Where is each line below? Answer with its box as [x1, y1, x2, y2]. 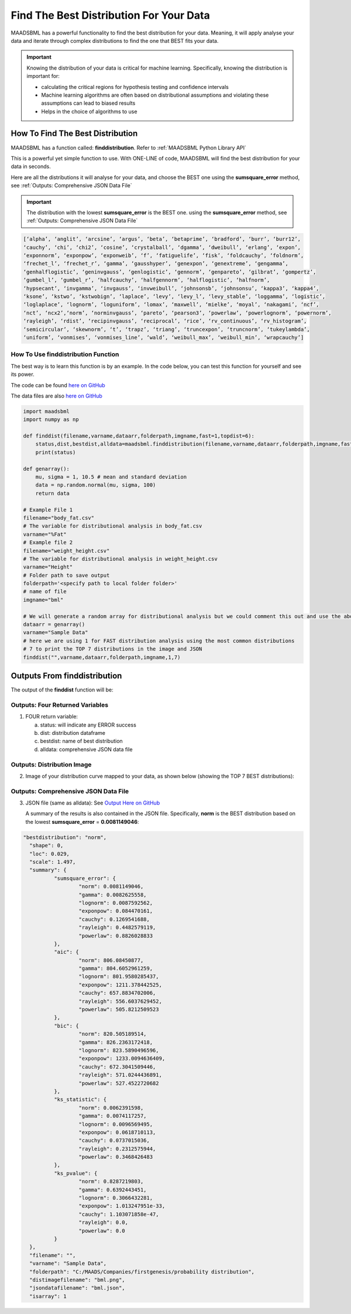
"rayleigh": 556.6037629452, [78, 998, 162, 1004]
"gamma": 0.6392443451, [78, 1186, 147, 1193]
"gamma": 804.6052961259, [78, 965, 153, 972]
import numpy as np [23, 416, 79, 423]
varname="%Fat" [23, 531, 67, 538]
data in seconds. [11, 163, 51, 170]
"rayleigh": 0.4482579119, [78, 924, 156, 931]
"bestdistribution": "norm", [23, 834, 107, 840]
